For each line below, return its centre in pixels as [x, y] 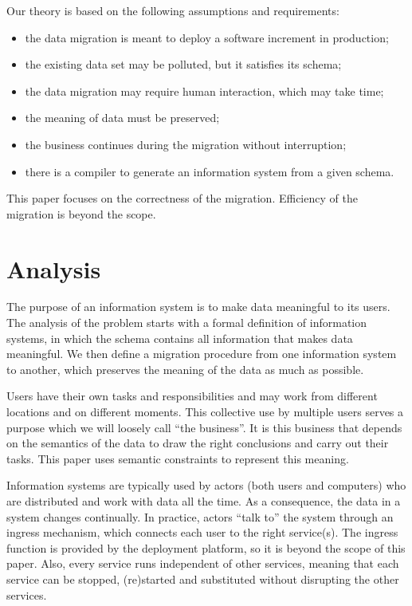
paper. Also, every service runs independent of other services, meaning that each [203, 563]
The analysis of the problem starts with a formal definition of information [187, 323]
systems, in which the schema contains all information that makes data [180, 338]
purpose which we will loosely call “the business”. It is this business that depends [204, 427]
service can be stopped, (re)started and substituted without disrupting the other [203, 578]
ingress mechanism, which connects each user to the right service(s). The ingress [202, 532]
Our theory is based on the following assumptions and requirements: [173, 10]
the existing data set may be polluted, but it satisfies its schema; [183, 64]
